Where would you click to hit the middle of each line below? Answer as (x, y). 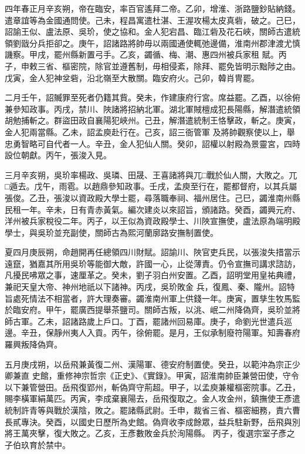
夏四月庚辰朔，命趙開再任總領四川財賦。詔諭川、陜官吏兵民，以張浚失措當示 (152, 252)
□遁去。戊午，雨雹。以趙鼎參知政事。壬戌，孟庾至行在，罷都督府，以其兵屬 (151, 186)
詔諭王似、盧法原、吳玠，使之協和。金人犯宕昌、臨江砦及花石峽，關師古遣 (148, 31)
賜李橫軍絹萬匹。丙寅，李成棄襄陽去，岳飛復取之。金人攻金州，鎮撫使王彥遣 (152, 398)
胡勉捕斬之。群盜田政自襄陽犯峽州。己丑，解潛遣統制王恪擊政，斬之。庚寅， (152, 120)
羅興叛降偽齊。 (33, 344)
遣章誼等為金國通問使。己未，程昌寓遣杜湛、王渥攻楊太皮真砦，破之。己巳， (152, 20)
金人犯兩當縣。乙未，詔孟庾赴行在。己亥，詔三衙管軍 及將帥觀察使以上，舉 (150, 131)
